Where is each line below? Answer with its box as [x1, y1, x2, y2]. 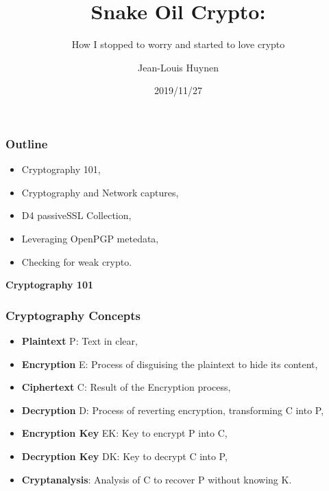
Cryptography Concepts [5, 306, 141, 323]
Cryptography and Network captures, [21, 185, 179, 199]
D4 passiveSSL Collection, [21, 208, 132, 222]
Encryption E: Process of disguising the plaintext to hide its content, [21, 356, 318, 371]
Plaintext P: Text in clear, [21, 333, 138, 347]
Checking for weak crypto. [21, 254, 132, 269]
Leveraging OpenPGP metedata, [21, 231, 159, 245]
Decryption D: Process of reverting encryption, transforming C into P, [21, 402, 324, 417]
